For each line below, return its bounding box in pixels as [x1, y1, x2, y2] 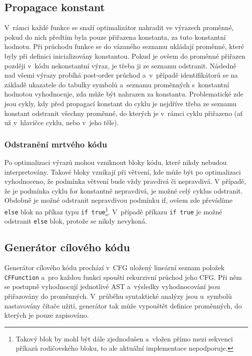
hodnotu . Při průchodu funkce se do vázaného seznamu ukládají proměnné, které [4, 41, 244, 51]
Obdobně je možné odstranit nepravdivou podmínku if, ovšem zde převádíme [4, 195, 233, 205]
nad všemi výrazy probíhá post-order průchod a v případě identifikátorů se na [4, 70, 238, 80]
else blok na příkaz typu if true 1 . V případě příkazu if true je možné [4, 205, 222, 216]
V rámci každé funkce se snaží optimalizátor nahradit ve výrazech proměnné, [4, 22, 234, 32]
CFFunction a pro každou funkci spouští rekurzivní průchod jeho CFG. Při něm [4, 272, 242, 282]
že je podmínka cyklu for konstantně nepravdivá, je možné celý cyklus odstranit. [4, 185, 243, 195]
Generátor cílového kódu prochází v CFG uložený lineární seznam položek [4, 262, 225, 273]
